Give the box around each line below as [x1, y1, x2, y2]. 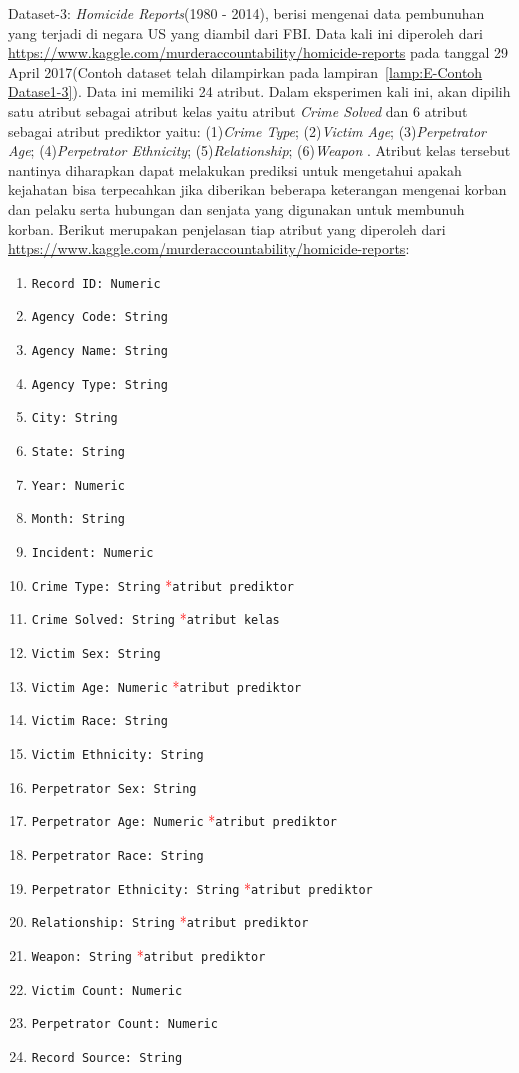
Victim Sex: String [31, 646, 161, 661]
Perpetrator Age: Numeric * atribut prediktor [31, 810, 337, 831]
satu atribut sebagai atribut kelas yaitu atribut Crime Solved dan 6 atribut [8, 100, 468, 121]
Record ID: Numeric [31, 276, 161, 291]
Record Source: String [31, 1050, 183, 1065]
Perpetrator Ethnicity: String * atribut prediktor [31, 877, 373, 898]
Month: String [31, 512, 125, 527]
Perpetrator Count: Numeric [31, 1017, 218, 1032]
